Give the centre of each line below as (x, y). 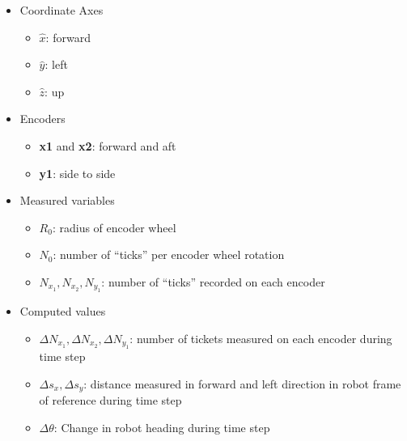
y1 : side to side (77, 173)
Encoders (42, 119)
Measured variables (67, 200)
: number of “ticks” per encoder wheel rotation (169, 254)
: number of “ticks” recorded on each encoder (213, 281)
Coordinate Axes (61, 10)
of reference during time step (110, 400)
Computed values (63, 311)
